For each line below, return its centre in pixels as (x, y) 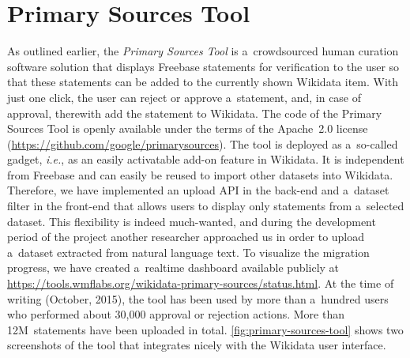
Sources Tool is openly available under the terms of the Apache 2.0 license (188, 128)
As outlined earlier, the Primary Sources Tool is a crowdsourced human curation (203, 51)
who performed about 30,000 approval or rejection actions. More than (176, 314)
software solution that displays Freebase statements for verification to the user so (203, 66)
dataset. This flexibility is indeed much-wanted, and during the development (192, 221)
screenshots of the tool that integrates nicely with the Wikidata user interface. (197, 345)
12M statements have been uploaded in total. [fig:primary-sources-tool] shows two (205, 329)
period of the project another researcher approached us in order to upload (186, 237)
